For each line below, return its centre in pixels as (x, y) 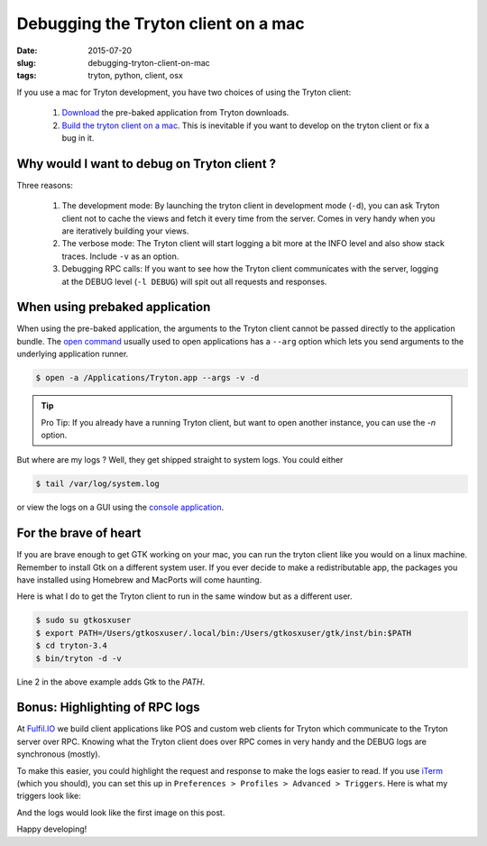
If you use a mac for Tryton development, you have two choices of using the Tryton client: (184, 92)
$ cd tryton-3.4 (72, 646)
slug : (26, 62)
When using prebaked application (114, 307)
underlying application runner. (73, 354)
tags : (27, 76)
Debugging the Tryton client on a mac (161, 23)
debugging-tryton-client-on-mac (149, 62)
